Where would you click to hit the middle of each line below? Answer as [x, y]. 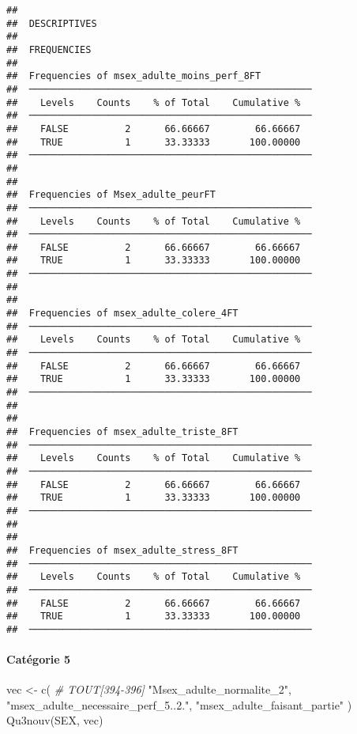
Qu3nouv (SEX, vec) [55, 720]
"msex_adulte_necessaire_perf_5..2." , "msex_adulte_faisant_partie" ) [179, 704]
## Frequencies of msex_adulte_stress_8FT [122, 550]
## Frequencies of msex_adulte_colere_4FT [122, 314]
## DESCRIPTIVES [52, 23]
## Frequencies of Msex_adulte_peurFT [111, 195]
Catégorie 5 [39, 659]
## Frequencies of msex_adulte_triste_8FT [122, 432]
